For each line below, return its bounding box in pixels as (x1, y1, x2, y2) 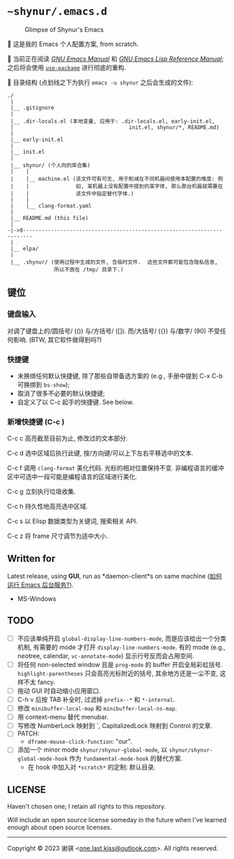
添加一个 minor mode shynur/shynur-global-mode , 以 (17, 745, 168, 754)
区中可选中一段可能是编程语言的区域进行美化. (7, 472, 138, 481)
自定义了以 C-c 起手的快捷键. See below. (17, 398, 134, 406)
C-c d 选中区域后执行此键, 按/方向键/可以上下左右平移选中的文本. (7, 449, 194, 458)
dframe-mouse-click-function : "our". (27, 738, 132, 746)
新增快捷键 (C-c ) (7, 417, 65, 426)
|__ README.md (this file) (10, 214, 89, 221)
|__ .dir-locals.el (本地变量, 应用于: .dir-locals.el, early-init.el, (10, 117, 215, 125)
